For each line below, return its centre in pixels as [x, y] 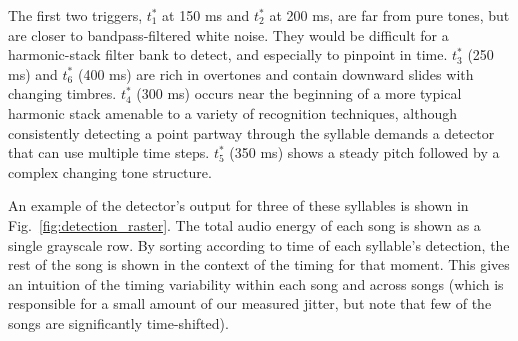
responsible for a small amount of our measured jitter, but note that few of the [250, 303]
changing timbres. [62, 93]
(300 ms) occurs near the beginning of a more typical [299, 93]
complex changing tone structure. [110, 171]
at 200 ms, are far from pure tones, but [389, 15]
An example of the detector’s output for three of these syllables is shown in [238, 205]
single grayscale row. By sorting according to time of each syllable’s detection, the [259, 244]
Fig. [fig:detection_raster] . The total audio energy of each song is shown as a [244, 224]
